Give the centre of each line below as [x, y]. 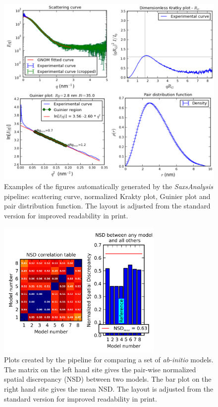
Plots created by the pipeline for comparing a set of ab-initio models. [109, 360]
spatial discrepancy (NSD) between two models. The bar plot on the [108, 379]
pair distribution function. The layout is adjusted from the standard [107, 206]
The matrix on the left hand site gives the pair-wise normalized [100, 369]
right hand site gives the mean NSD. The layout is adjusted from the [109, 388]
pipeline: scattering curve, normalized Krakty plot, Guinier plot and [107, 196]
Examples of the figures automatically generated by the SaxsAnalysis [109, 186]
